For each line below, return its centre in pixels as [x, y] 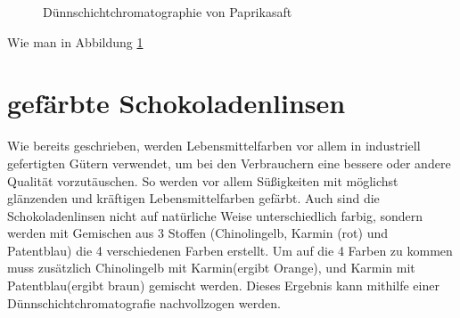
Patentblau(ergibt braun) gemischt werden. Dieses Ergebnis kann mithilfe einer [223, 285]
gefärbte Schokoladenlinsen [177, 103]
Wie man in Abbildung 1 [75, 41]
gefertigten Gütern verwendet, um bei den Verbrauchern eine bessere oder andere [229, 163]
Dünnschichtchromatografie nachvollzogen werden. [144, 302]
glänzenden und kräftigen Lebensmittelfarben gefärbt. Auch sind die [193, 198]
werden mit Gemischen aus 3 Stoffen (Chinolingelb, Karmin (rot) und [197, 233]
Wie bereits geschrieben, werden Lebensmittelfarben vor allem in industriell [214, 146]
